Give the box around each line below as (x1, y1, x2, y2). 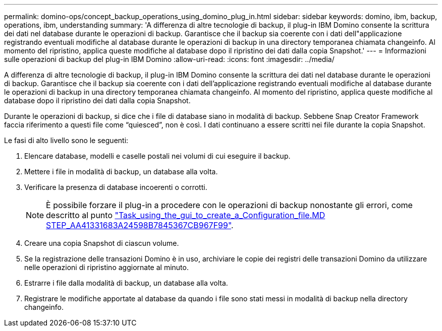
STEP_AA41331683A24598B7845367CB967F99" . (46, 220, 234, 230)
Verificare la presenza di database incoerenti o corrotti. (24, 183, 207, 191)
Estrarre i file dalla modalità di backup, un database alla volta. (24, 279, 228, 287)
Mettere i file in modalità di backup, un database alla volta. (24, 167, 218, 176)
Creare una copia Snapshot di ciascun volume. (24, 239, 179, 247)
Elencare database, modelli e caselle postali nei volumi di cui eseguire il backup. (24, 152, 291, 160)
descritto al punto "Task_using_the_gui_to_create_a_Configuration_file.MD (46, 210, 325, 220)
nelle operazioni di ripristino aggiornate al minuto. (24, 263, 189, 272)
